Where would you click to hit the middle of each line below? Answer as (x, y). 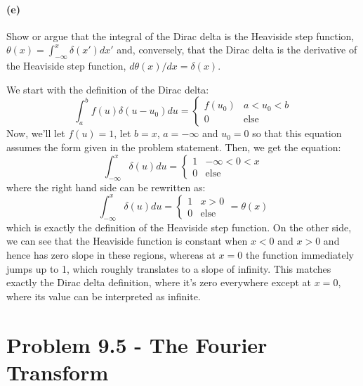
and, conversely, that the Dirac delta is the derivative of (237, 50)
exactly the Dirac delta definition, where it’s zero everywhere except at (159, 282)
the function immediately (299, 254)
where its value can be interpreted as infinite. (104, 296)
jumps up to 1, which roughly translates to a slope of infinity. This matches (169, 268)
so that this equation (297, 133)
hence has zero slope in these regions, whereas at (111, 254)
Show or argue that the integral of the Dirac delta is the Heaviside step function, (180, 36)
